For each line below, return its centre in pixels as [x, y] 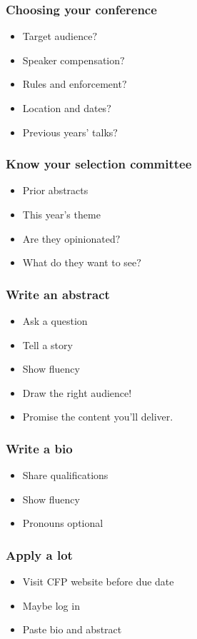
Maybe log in [51, 605]
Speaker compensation [71, 60]
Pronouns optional [63, 523]
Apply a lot [39, 554]
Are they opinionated [69, 238]
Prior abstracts [55, 190]
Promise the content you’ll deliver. [98, 417]
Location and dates [65, 108]
